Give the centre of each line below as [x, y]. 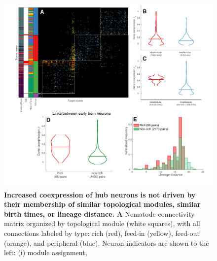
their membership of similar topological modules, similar [102, 204]
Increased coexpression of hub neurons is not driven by [100, 194]
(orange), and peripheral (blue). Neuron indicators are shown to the [107, 243]
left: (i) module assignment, [46, 252]
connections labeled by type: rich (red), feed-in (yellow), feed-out [102, 233]
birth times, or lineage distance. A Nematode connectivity [99, 213]
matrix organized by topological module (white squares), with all [102, 223]
